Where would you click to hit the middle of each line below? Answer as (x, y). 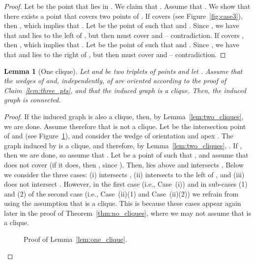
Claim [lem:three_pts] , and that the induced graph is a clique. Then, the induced (125, 90)
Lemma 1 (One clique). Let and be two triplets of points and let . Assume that (123, 71)
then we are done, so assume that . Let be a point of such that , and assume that (126, 155)
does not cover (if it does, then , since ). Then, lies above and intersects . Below (124, 164)
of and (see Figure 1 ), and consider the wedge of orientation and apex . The (119, 136)
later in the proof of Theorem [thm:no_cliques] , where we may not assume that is (127, 213)
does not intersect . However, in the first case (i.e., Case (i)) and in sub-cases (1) (126, 184)
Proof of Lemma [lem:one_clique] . (75, 239)
